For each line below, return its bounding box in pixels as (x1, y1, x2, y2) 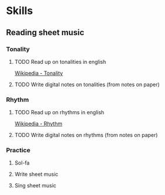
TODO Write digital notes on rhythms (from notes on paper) (14, 132, 158, 139)
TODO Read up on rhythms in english (14, 109, 104, 116)
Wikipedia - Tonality (14, 69, 63, 77)
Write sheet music (14, 171, 59, 178)
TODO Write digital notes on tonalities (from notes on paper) (14, 81, 160, 88)
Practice (6, 146, 30, 155)
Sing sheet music (14, 182, 57, 189)
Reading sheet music (6, 28, 85, 37)
